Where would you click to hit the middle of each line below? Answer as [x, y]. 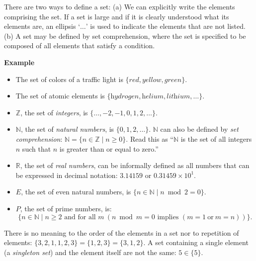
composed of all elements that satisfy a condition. [80, 45]
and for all [80, 217]
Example [19, 62]
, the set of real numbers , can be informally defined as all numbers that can [135, 165]
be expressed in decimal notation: [67, 175]
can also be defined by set [199, 129]
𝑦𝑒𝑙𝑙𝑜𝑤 [152, 80]
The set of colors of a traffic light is [69, 79]
